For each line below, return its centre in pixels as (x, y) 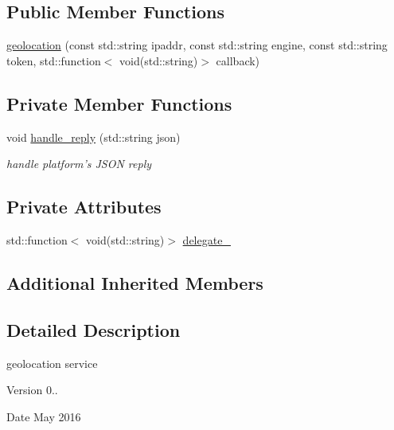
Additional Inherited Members (135, 282)
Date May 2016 (44, 416)
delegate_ (207, 239)
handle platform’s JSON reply (79, 164)
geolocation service (52, 363)
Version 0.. (32, 390)
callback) (238, 60)
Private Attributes (84, 207)
